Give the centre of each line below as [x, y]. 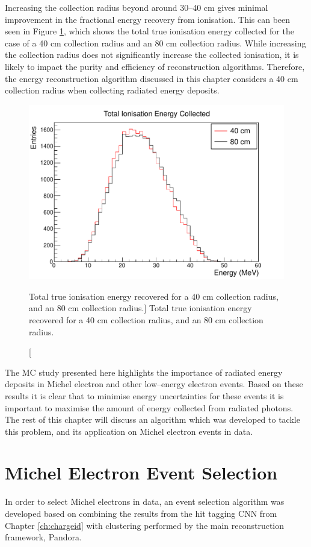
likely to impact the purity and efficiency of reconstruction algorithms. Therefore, [155, 66]
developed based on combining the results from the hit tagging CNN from [141, 514]
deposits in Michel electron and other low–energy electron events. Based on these [154, 384]
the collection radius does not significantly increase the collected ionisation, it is [152, 55]
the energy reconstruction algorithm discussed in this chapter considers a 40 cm [152, 78]
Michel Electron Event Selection [141, 473]
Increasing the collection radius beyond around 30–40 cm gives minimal [137, 7]
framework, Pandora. [43, 537]
